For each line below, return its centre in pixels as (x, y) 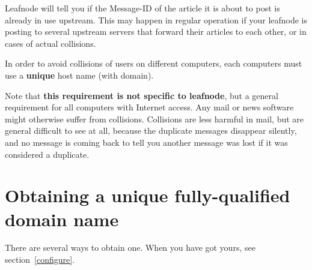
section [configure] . (40, 259)
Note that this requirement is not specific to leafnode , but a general (142, 95)
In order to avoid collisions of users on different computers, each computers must (154, 63)
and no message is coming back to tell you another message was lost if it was (146, 142)
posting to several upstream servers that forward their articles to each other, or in (156, 31)
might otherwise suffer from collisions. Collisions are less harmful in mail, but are (154, 118)
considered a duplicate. (47, 154)
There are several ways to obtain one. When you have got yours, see (130, 247)
